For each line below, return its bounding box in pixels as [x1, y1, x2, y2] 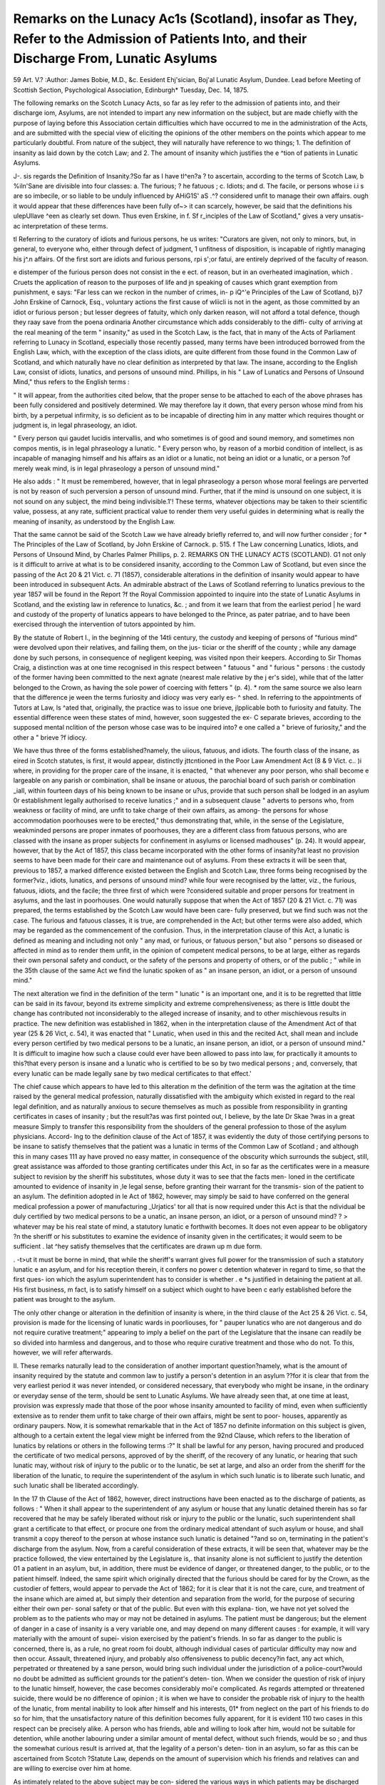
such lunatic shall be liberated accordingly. [13, 1482, 139, 1490]
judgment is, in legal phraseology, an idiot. [13, 421, 138, 430]
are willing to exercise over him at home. [13, 1764, 132, 1773]
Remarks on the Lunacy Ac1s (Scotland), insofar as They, [13, 11, 358, 26]
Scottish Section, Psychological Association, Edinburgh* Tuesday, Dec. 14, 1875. [13, 86, 249, 94]
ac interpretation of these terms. [13, 221, 108, 230]
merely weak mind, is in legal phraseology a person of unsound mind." [13, 464, 220, 473]
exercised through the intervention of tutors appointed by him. [13, 620, 196, 628]
